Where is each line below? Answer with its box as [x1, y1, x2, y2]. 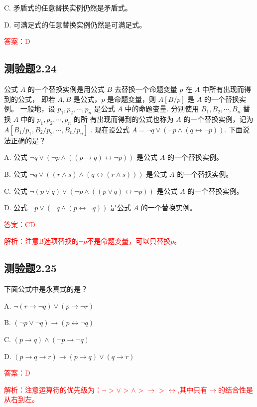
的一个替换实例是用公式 [27, 83, 105, 94]
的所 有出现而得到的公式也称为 [73, 113, 174, 124]
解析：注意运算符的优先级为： [4, 384, 102, 395]
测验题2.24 [4, 60, 57, 76]
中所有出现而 [202, 83, 245, 94]
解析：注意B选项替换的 [4, 236, 79, 246]
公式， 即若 [17, 93, 55, 104]
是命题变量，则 [107, 93, 156, 104]
